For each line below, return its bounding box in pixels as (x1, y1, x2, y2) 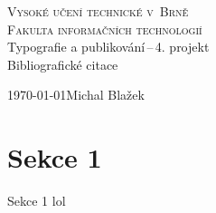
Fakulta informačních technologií (7, 19, 202, 38)
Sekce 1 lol (7, 191, 66, 210)
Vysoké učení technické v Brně (7, 2, 189, 20)
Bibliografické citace (7, 54, 118, 73)
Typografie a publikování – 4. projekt (7, 37, 210, 56)
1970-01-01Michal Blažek (7, 85, 145, 104)
